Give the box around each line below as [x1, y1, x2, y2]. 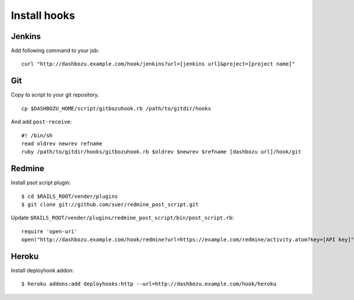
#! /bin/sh [21, 132, 53, 139]
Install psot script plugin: [11, 179, 71, 186]
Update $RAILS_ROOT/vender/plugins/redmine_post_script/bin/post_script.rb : [11, 214, 234, 221]
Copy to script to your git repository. [11, 92, 100, 99]
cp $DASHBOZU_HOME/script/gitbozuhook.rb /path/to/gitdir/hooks [21, 105, 212, 112]
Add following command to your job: [11, 47, 100, 54]
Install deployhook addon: [11, 267, 74, 274]
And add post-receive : [11, 118, 72, 125]
